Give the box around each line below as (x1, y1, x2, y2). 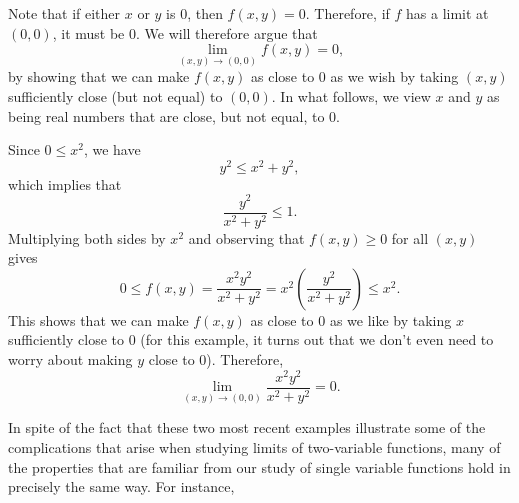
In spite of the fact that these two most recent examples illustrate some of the (8, 417, 486, 438)
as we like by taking (329, 309, 452, 330)
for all (391, 227, 429, 248)
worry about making (8, 348, 133, 369)
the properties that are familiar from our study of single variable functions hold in (8, 456, 511, 477)
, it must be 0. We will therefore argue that (52, 22, 318, 43)
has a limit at (406, 3, 489, 23)
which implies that (8, 173, 122, 194)
